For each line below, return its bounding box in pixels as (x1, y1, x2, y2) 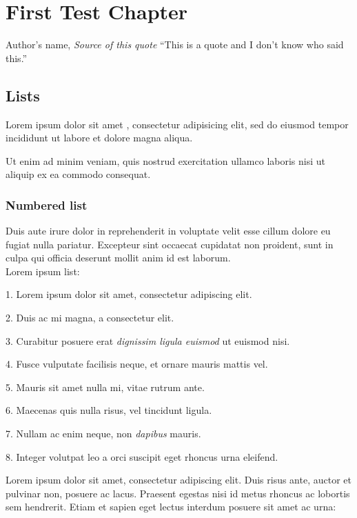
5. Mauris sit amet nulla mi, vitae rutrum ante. (6, 379, 205, 394)
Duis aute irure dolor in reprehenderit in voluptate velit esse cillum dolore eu (6, 223, 331, 238)
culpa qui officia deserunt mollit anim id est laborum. (6, 250, 231, 265)
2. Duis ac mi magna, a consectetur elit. (6, 310, 174, 325)
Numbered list (6, 196, 88, 213)
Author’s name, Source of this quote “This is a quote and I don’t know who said (6, 37, 344, 52)
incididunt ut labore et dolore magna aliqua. (6, 130, 193, 145)
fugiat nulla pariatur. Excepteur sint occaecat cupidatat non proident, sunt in (6, 237, 334, 251)
